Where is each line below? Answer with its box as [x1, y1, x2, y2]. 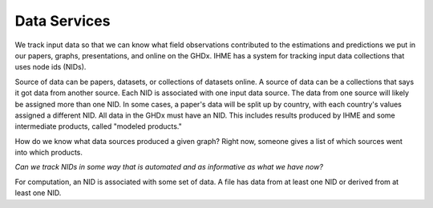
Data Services [14, 12, 111, 30]
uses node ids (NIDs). [14, 62, 87, 72]
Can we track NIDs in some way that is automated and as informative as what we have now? [14, 162, 324, 172]
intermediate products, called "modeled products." [14, 122, 182, 131]
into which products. [14, 148, 83, 158]
